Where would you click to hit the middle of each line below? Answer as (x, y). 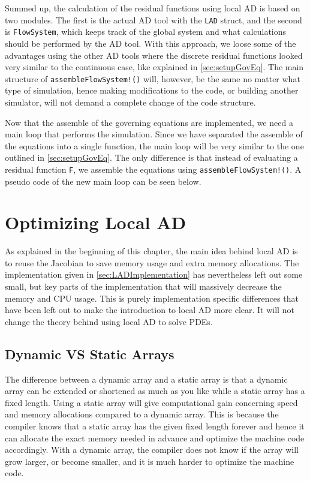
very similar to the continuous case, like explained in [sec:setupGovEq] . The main (154, 67)
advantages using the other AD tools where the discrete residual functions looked (154, 55)
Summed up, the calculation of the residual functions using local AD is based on (153, 8)
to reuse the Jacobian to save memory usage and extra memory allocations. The (152, 262)
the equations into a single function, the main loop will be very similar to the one (154, 145)
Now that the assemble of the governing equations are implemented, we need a (149, 122)
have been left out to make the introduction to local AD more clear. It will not (150, 310)
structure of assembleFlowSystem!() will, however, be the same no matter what (153, 78)
